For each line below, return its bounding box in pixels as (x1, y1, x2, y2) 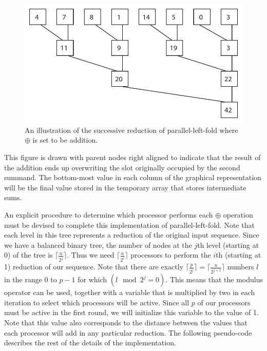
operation (223, 209, 253, 220)
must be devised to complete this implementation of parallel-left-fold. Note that (4, 219, 255, 230)
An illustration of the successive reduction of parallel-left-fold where (25, 124, 238, 135)
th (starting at (216, 249, 261, 260)
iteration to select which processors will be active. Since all (4, 297, 189, 307)
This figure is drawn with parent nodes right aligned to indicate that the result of (4, 152, 261, 163)
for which (78, 274, 107, 285)
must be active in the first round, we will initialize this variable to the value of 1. (4, 307, 259, 318)
